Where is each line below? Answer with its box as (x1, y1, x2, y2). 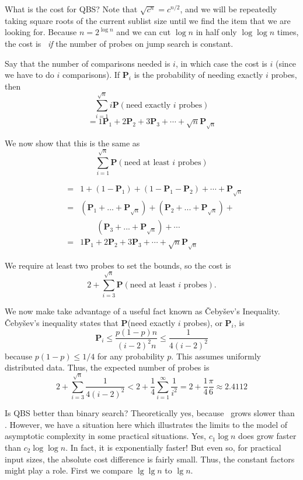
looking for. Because (5, 26, 77, 38)
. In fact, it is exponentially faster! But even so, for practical (65, 441, 281, 453)
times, (277, 26, 299, 38)
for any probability (97, 349, 165, 362)
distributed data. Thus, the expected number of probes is (5, 361, 210, 373)
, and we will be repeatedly (180, 3, 277, 15)
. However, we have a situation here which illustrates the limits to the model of (5, 418, 288, 430)
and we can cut (116, 26, 171, 38)
